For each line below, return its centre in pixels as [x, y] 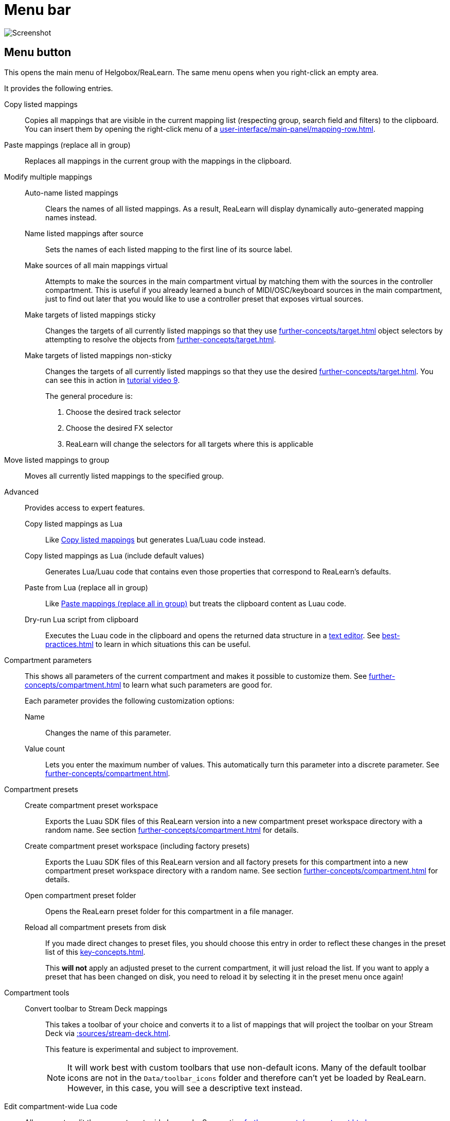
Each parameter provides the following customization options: [130, 700]
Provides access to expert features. [85, 507]
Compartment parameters [48, 660]
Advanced [21, 492]
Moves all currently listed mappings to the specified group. [124, 476]
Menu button [38, 52]
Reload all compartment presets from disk [96, 927]
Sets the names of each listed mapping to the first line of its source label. [169, 249]
